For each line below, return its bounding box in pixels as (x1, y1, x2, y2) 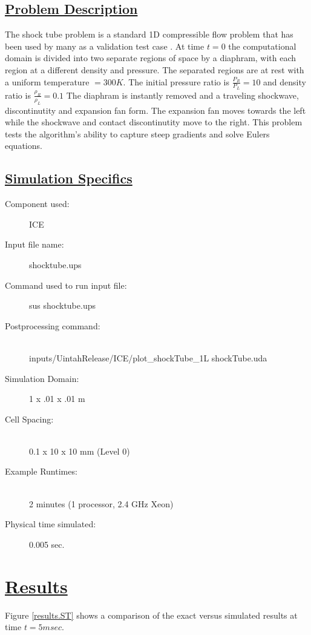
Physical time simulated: (5, 518, 96, 530)
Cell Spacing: (5, 412, 54, 425)
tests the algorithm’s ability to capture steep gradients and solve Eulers (5, 127, 270, 140)
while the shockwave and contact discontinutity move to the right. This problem (5, 116, 303, 128)
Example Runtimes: (5, 465, 77, 478)
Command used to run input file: (5, 278, 127, 291)
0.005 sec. (29, 538, 65, 550)
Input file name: (5, 238, 64, 251)
